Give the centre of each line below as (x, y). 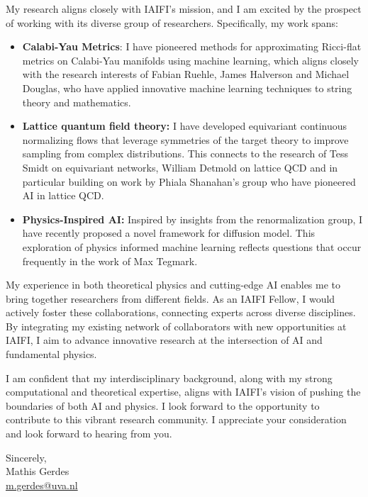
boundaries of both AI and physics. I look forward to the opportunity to (163, 405)
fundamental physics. (51, 354)
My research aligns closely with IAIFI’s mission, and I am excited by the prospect (184, 9)
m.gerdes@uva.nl (42, 485)
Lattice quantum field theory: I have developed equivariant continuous (185, 126)
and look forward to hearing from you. (89, 434)
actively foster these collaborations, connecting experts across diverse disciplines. (181, 312)
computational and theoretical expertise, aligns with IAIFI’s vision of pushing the (183, 392)
